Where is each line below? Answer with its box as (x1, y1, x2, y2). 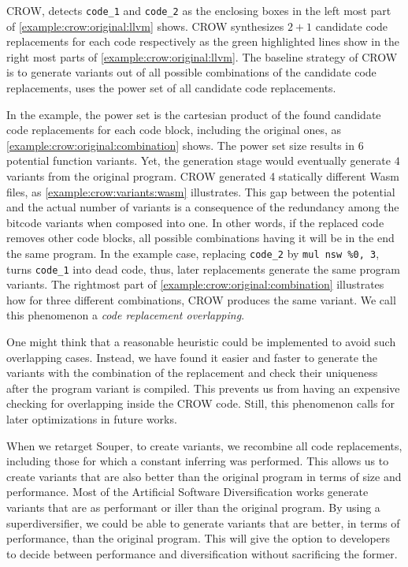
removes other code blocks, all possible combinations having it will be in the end (6, 229, 395, 246)
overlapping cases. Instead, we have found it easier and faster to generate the (6, 349, 378, 365)
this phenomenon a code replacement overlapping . (6, 307, 245, 323)
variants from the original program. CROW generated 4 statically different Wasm (6, 168, 399, 184)
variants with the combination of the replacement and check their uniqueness (6, 364, 378, 381)
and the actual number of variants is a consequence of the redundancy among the (6, 199, 399, 215)
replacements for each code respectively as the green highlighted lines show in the (6, 33, 400, 50)
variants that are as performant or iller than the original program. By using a (6, 499, 380, 515)
